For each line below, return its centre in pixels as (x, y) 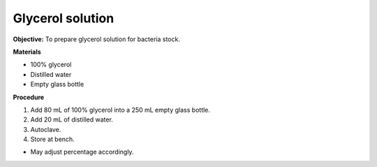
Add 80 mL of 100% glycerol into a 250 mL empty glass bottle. (120, 110)
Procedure (29, 97)
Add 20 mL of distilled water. (72, 119)
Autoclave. (46, 129)
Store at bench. (52, 139)
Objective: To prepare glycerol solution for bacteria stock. (97, 39)
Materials (27, 52)
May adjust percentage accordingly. (82, 152)
